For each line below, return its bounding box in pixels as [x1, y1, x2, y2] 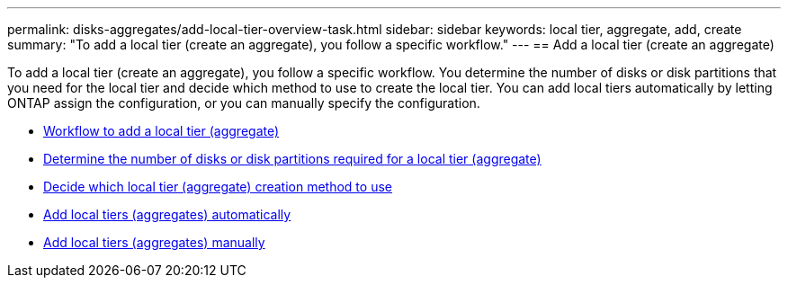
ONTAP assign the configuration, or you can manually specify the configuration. [7, 95, 480, 111]
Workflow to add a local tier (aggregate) [43, 123, 280, 138]
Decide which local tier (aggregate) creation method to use [43, 179, 392, 194]
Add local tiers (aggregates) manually [43, 235, 265, 250]
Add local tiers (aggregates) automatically [43, 207, 291, 222]
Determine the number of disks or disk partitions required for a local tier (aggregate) [43, 151, 542, 166]
